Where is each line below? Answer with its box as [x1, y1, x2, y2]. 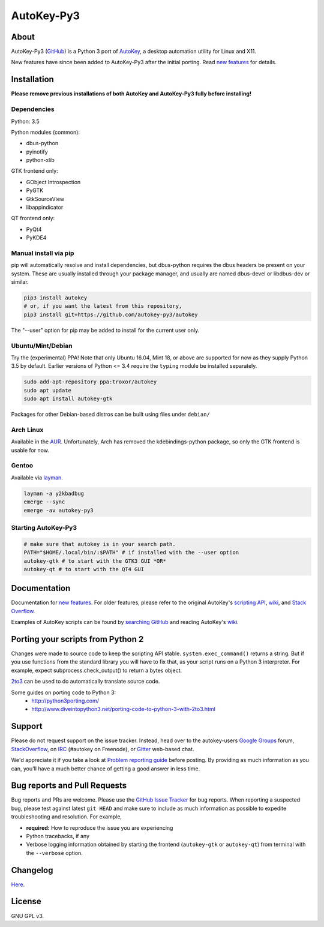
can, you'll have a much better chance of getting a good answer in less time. [11, 765, 200, 772]
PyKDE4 [26, 234, 47, 241]
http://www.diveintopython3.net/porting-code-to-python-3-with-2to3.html [31, 706, 215, 713]
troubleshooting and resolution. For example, [11, 813, 122, 820]
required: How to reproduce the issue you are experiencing [26, 824, 173, 831]
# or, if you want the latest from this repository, [23, 303, 182, 310]
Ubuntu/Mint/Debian [11, 341, 73, 350]
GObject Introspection [26, 178, 81, 185]
